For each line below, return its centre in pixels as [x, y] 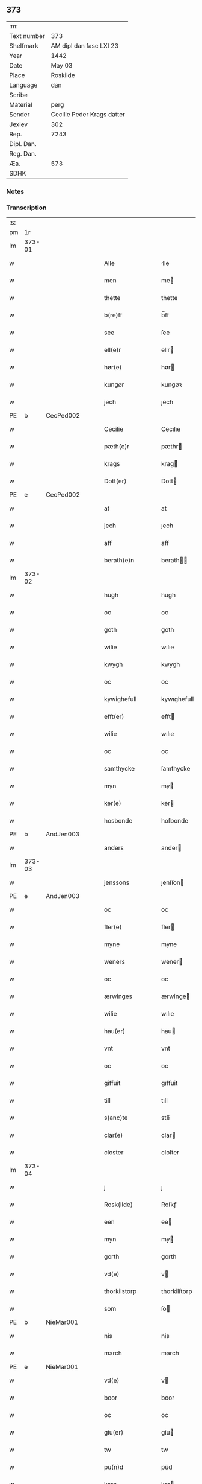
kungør [114, 384]
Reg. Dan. [23, 153]
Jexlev [19, 124]
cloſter [170, 1153]
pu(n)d [114, 1467]
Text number [27, 36]
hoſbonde [175, 821]
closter [114, 1153]
